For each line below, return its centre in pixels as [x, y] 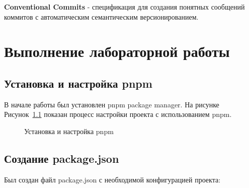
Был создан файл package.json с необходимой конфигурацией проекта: [112, 179]
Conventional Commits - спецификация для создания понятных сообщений [124, 7]
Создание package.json [62, 158]
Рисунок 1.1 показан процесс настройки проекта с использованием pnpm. [118, 114]
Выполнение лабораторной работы [117, 51]
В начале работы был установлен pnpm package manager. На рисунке [112, 104]
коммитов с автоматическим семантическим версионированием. [101, 16]
